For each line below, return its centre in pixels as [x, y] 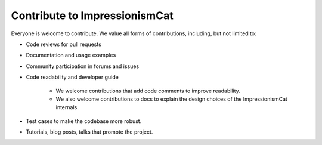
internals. [67, 107]
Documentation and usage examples [71, 55]
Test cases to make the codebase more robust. [84, 121]
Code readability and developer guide [72, 77]
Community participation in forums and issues [83, 66]
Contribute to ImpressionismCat [92, 16]
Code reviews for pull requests [64, 44]
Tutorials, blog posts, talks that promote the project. [89, 132]
